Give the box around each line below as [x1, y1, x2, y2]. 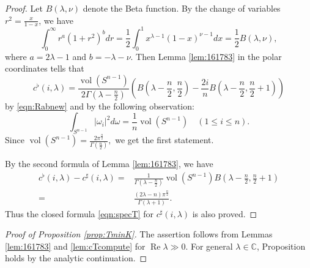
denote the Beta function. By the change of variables [83, 2, 281, 14]
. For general [185, 239, 233, 252]
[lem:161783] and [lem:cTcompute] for [5, 239, 146, 252]
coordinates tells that [5, 62, 84, 75]
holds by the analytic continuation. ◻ [5, 251, 147, 264]
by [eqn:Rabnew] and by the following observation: [5, 99, 194, 112]
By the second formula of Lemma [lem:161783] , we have [5, 157, 213, 170]
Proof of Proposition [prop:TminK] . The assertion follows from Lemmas [5, 228, 273, 240]
